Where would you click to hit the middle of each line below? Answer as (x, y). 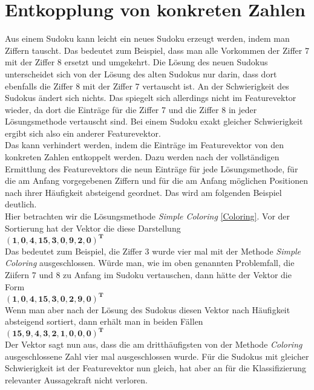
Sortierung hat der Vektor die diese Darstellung (93, 228)
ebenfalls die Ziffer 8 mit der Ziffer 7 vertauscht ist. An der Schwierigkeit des (147, 86)
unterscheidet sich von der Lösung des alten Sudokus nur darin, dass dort (141, 73)
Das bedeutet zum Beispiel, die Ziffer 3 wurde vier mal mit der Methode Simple (153, 251)
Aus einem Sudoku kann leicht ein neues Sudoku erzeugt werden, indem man (147, 38)
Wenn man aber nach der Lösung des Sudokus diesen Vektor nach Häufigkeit (148, 309)
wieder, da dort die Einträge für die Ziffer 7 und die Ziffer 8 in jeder (131, 109)
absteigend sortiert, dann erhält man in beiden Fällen (104, 321)
